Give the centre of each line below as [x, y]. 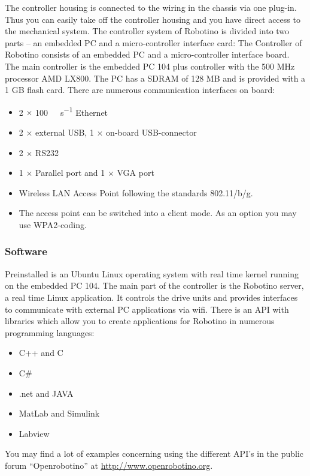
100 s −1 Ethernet [72, 111]
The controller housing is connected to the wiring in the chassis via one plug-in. [151, 7]
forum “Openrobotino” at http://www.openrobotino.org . [109, 465]
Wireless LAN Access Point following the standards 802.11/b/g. [136, 192]
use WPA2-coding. [53, 224]
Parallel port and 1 [70, 173]
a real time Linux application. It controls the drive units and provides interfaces [151, 297]
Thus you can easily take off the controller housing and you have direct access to [153, 19]
